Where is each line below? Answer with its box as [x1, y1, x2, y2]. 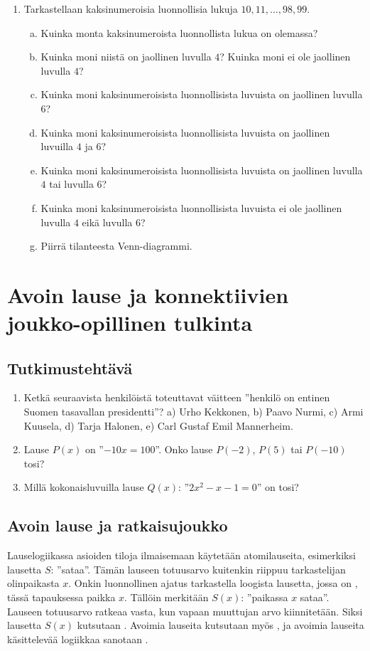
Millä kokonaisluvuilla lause [23, 480, 144, 494]
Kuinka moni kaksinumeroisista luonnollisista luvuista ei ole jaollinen [40, 200, 342, 215]
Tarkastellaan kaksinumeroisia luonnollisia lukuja [23, 1, 238, 16]
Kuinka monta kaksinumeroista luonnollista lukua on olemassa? [40, 25, 318, 40]
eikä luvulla [82, 214, 133, 229]
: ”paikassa [241, 590, 288, 605]
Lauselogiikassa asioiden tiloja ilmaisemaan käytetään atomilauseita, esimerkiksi [7, 548, 356, 563]
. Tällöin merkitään [124, 590, 209, 605]
